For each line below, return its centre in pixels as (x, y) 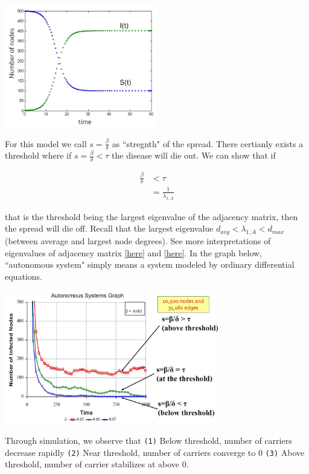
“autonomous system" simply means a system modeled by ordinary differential (150, 264)
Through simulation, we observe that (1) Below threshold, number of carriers (148, 440)
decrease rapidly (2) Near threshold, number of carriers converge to (130, 452)
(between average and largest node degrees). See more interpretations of (138, 241)
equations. (24, 276)
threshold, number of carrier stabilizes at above (92, 464)
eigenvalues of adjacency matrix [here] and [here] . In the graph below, (134, 252)
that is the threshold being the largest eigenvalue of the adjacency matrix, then (151, 216)
